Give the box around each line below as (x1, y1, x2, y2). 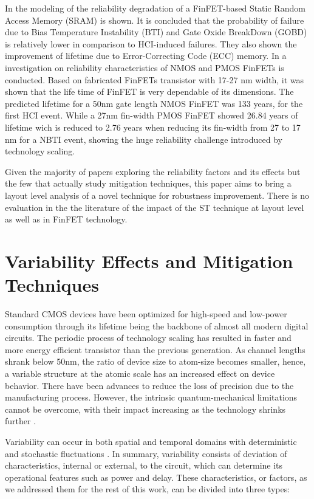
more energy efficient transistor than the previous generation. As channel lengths (5, 343, 305, 356)
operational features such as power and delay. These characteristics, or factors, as (5, 470, 307, 483)
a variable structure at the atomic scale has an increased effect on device (5, 367, 275, 379)
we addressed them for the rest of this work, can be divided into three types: (5, 483, 290, 495)
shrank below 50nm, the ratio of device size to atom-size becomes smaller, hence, (5, 355, 306, 368)
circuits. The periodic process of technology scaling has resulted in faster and (5, 331, 292, 344)
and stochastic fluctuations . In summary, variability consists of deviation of (5, 447, 287, 459)
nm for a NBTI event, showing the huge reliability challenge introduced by (5, 132, 282, 145)
